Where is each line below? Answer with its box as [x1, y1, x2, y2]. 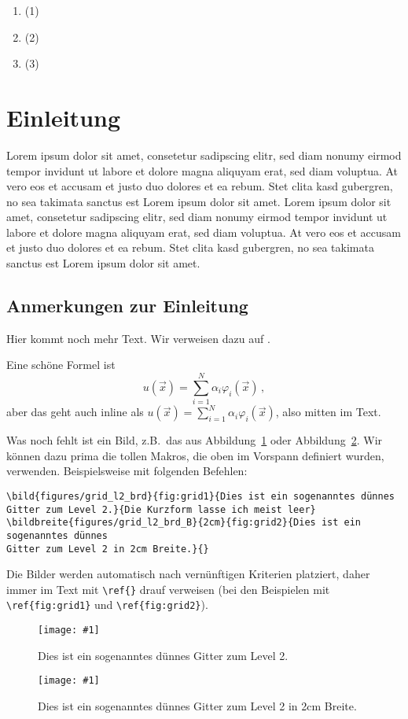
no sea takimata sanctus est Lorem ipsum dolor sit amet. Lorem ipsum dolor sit [6, 193, 391, 209]
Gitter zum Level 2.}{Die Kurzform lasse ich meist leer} [6, 503, 316, 515]
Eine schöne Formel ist [6, 356, 116, 373]
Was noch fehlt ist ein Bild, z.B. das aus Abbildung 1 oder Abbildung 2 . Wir [6, 432, 383, 448]
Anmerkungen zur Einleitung [6, 293, 248, 318]
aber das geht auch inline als [6, 404, 144, 420]
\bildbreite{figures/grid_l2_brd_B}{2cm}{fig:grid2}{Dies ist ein [6, 517, 362, 529]
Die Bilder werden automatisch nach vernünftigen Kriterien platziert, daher [6, 566, 370, 582]
